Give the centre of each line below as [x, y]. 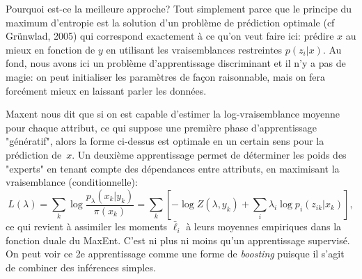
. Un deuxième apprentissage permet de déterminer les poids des [209, 154]
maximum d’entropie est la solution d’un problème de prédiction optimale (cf [170, 22]
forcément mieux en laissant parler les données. [106, 90]
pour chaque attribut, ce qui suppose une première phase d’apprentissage [162, 127]
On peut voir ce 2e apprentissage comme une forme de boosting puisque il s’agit [175, 254]
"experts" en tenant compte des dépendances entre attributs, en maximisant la [173, 168]
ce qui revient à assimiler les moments [87, 226]
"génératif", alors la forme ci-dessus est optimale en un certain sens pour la [165, 141]
